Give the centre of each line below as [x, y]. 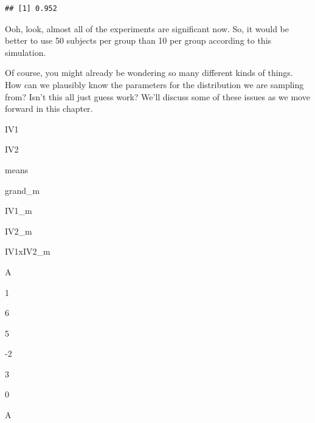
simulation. [26, 52]
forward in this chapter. [49, 108]
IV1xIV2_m [28, 251]
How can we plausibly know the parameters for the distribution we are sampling [154, 84]
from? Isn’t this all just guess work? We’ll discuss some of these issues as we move [157, 96]
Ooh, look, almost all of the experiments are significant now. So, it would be [147, 28]
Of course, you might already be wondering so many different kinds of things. [149, 73]
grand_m [22, 190]
